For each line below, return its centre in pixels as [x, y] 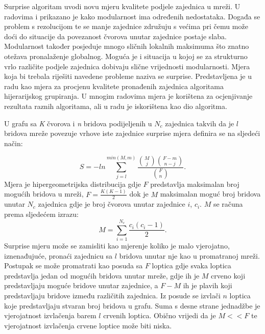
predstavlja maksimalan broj [195, 184]
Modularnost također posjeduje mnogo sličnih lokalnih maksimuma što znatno [127, 46]
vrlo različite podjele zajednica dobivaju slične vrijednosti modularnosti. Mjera [127, 66]
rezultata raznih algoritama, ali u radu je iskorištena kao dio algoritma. [116, 106]
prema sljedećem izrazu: [41, 214]
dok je [139, 194]
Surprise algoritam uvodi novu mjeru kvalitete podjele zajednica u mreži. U [122, 6]
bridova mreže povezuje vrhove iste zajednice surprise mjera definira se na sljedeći [132, 133]
